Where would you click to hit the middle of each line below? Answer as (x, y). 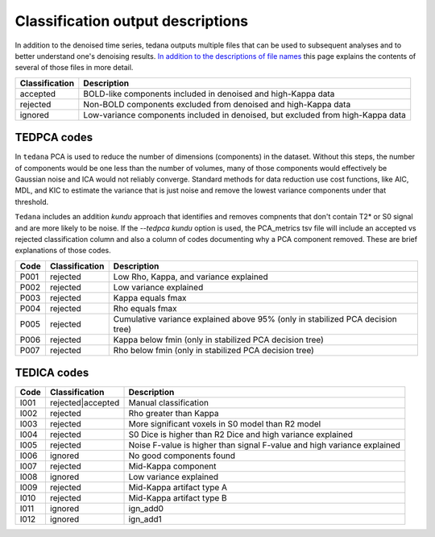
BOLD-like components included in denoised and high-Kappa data (209, 94)
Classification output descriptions (132, 21)
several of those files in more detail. (74, 68)
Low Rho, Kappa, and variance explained (191, 277)
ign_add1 (145, 519)
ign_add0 (146, 509)
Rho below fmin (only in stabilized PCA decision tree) (213, 350)
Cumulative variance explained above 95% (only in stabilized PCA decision (255, 318)
